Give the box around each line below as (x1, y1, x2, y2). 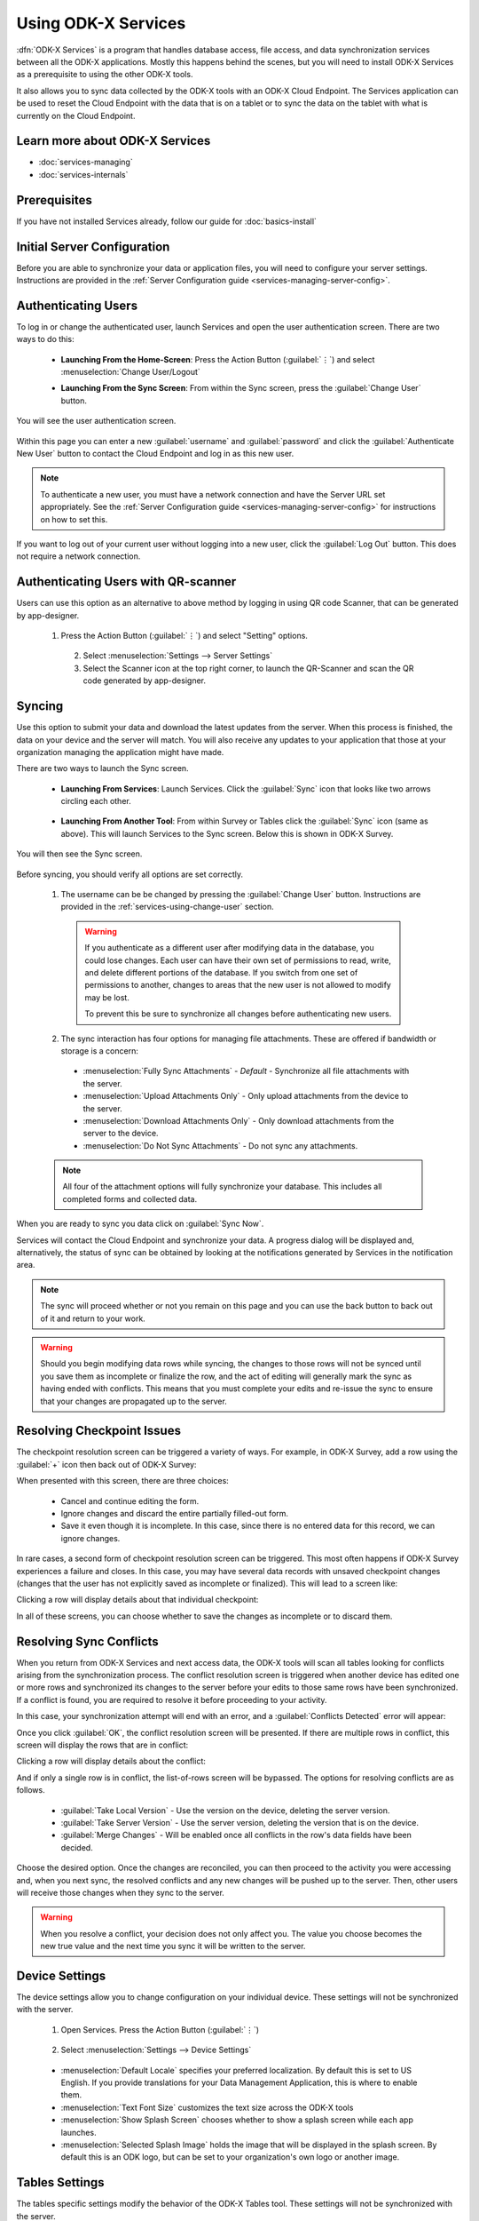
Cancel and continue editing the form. (60, 1495, 200, 1506)
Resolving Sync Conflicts (16, 1634, 159, 1649)
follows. (16, 1785, 45, 1795)
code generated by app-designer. (82, 675, 207, 686)
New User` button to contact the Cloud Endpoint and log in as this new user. (16, 449, 294, 459)
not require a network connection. (16, 551, 141, 561)
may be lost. (84, 991, 130, 1003)
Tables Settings (16, 2175, 106, 2190)
